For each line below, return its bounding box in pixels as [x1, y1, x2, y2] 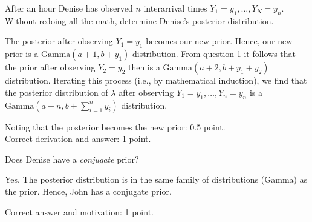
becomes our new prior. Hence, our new [146, 35, 293, 47]
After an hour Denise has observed [5, 2, 133, 14]
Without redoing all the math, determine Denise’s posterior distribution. [5, 14, 274, 27]
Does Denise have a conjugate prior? [5, 152, 139, 165]
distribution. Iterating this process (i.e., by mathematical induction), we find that [5, 74, 307, 87]
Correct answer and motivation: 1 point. [5, 205, 154, 218]
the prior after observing [5, 61, 96, 73]
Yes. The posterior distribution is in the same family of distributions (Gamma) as [5, 173, 308, 186]
